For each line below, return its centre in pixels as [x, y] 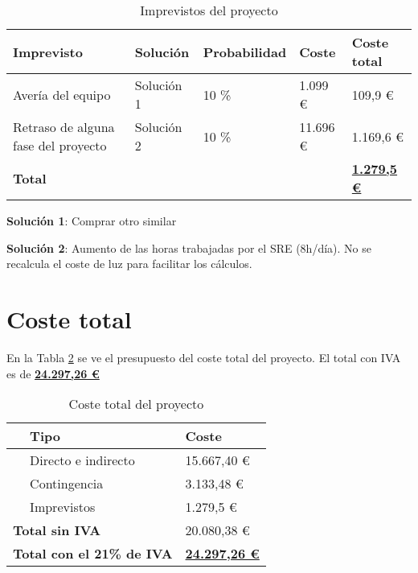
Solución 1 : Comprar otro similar [92, 221]
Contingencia [67, 484]
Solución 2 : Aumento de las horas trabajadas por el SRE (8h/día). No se [189, 247]
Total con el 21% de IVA [93, 554]
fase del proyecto [60, 145]
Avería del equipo [62, 94]
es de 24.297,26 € [53, 373]
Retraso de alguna [64, 127]
